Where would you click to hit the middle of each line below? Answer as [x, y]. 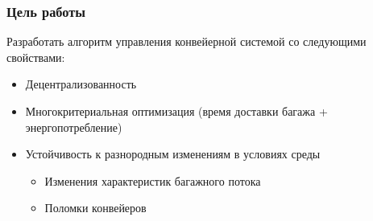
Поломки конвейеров [95, 208]
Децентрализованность [81, 84]
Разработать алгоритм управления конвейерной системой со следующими [186, 41]
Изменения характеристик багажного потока [153, 180]
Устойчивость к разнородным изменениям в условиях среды [173, 154]
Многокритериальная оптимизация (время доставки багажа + [176, 111]
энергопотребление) [74, 127]
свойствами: [36, 57]
